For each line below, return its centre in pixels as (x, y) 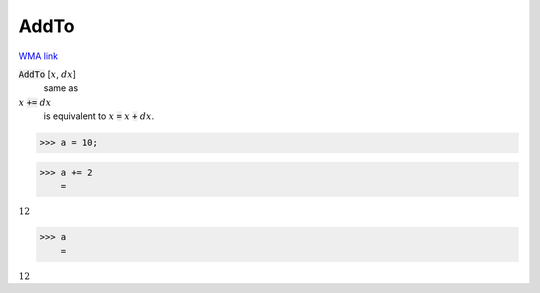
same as (61, 88)
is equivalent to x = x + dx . (99, 116)
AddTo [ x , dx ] (47, 74)
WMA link (38, 56)
